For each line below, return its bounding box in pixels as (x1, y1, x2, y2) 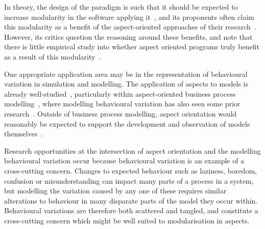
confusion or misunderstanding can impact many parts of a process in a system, (4, 175, 254, 186)
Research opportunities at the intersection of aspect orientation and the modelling (4, 145, 261, 156)
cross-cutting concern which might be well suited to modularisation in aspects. (4, 215, 250, 225)
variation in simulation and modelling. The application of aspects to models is (4, 78, 249, 89)
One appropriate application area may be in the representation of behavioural (4, 68, 248, 79)
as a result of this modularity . (4, 51, 101, 62)
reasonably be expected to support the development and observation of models (4, 118, 250, 129)
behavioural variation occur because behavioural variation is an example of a (4, 155, 245, 166)
